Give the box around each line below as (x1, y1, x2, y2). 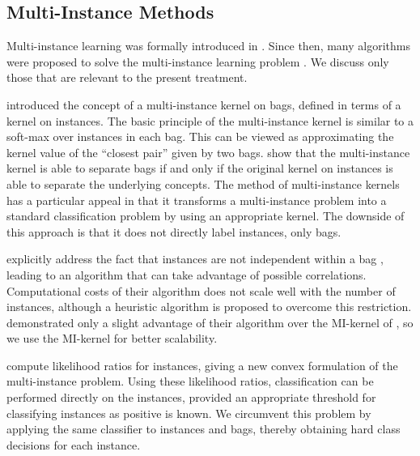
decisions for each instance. (6, 436, 141, 453)
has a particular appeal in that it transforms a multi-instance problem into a (6, 191, 387, 208)
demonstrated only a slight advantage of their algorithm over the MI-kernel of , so (6, 313, 414, 330)
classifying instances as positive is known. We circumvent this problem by (6, 404, 371, 421)
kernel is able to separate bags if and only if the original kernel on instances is (6, 160, 393, 177)
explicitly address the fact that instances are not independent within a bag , (6, 250, 384, 267)
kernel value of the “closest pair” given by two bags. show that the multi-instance (6, 143, 410, 160)
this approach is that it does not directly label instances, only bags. (6, 223, 342, 240)
